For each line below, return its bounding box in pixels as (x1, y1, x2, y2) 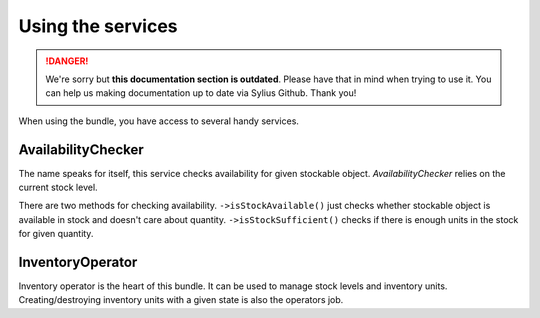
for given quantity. (18, 228, 94, 240)
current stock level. (18, 181, 99, 194)
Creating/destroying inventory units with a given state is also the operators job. (18, 294, 344, 306)
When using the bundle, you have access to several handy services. (18, 115, 300, 127)
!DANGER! (45, 55, 89, 67)
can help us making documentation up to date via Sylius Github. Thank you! (45, 87, 357, 99)
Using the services (18, 15, 178, 37)
